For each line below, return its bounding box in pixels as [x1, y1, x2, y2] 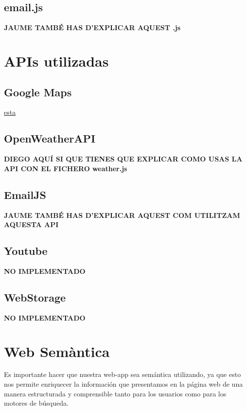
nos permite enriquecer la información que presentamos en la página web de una [4, 379, 243, 389]
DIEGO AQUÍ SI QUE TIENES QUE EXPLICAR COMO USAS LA [4, 154, 243, 164]
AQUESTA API [4, 219, 59, 230]
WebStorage [4, 289, 66, 304]
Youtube [4, 243, 48, 258]
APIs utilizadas [4, 51, 109, 71]
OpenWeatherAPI [4, 131, 96, 146]
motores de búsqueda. [4, 398, 69, 408]
